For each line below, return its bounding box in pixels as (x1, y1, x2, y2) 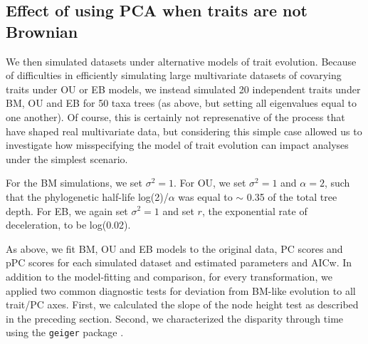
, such (324, 175, 350, 190)
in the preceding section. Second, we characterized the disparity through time (6, 311, 344, 325)
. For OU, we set (173, 175, 246, 190)
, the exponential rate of (201, 203, 307, 218)
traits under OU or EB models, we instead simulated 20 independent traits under (6, 81, 361, 96)
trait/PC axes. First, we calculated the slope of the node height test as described (6, 297, 359, 312)
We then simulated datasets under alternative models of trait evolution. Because (6, 53, 357, 68)
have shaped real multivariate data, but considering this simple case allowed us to (6, 123, 362, 138)
